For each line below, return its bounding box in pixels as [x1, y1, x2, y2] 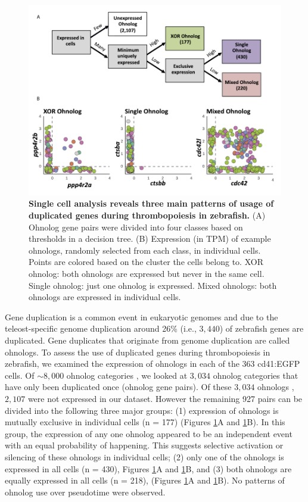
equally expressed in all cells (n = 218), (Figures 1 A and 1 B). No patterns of [5, 474, 285, 487]
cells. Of [5, 369, 35, 381]
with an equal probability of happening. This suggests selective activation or [5, 439, 284, 451]
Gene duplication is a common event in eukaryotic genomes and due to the [5, 310, 278, 323]
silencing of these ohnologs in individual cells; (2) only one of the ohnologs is [5, 450, 284, 463]
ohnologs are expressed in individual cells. [29, 291, 181, 303]
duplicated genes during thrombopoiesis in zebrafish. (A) [29, 209, 266, 222]
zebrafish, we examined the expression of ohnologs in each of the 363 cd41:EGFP [5, 357, 300, 370]
